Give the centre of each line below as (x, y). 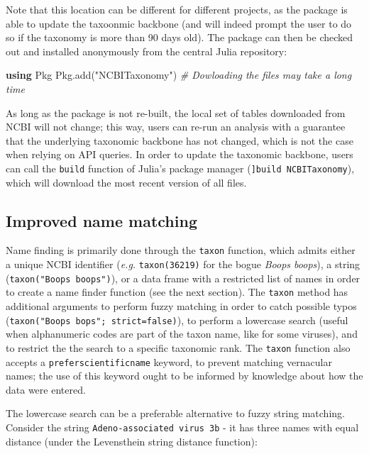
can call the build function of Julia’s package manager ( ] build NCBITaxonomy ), (180, 168)
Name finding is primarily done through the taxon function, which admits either (181, 250)
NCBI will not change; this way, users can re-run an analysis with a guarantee (176, 127)
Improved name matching (101, 220)
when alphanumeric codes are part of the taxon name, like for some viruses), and (182, 334)
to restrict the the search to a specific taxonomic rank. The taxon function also (178, 347)
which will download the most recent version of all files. (126, 182)
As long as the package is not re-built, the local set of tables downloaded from (176, 112)
